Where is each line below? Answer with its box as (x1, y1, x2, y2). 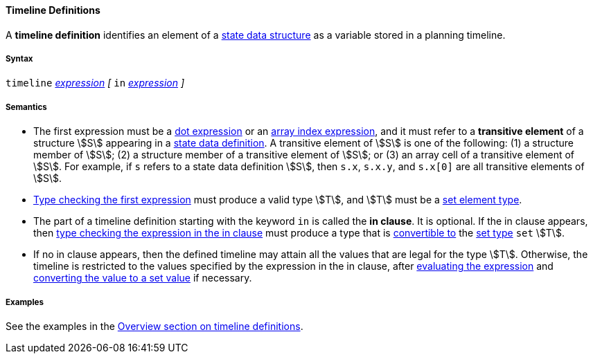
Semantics (6, 102, 47, 112)
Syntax (6, 54, 33, 64)
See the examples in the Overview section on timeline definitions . (6, 320, 303, 332)
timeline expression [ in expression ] (6, 77, 185, 89)
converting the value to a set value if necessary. (33, 272, 252, 284)
